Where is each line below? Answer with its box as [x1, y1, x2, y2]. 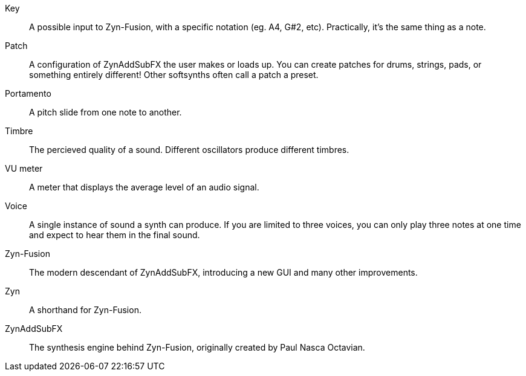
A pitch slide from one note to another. [29, 107, 182, 117]
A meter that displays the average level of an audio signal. [29, 182, 259, 192]
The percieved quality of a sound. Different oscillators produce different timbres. [29, 144, 349, 155]
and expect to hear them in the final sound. [29, 230, 200, 240]
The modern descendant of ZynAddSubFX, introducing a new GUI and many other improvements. [29, 267, 418, 277]
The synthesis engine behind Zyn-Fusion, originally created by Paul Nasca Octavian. [29, 342, 365, 352]
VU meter [5, 163, 43, 173]
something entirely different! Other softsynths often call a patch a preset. [29, 70, 319, 80]
